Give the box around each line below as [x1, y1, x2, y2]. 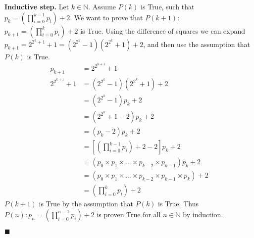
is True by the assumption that [39, 198, 133, 209]
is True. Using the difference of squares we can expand [80, 25, 246, 36]
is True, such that [141, 1, 195, 11]
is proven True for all [97, 209, 161, 219]
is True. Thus [158, 198, 199, 209]
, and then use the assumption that [143, 39, 250, 49]
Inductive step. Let [4, 1, 69, 11]
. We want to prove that [70, 12, 143, 22]
